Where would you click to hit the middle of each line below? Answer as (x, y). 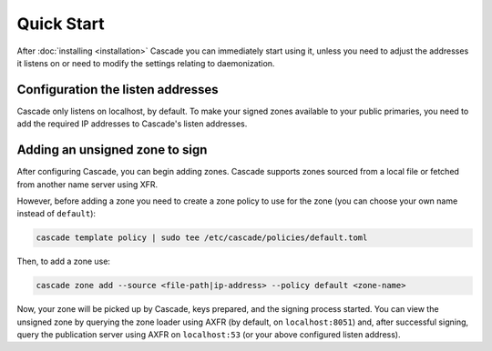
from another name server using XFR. (87, 184)
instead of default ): (56, 214)
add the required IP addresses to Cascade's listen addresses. (132, 124)
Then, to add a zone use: (64, 261)
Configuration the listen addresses (118, 90)
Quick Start (61, 24)
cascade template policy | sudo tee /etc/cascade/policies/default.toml (202, 238)
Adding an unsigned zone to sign (112, 150)
